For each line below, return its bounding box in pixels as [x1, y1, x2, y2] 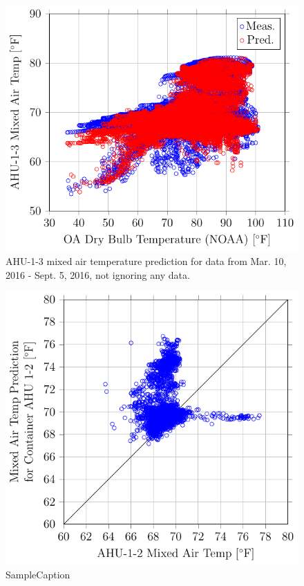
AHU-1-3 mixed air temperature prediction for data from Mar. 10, [6, 253, 287, 268]
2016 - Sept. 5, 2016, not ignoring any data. [6, 267, 190, 282]
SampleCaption [6, 567, 70, 582]
